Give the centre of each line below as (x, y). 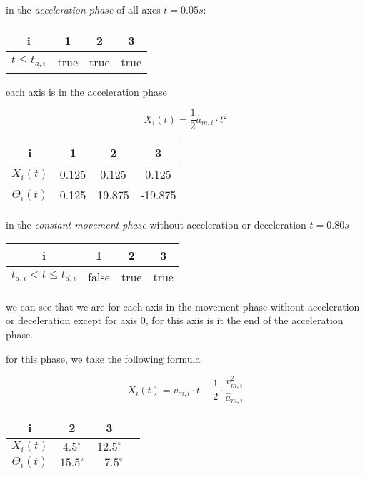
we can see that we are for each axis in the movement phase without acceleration (183, 306)
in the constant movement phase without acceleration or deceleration (156, 225)
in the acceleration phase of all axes (83, 9)
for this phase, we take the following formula (103, 358)
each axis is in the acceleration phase (86, 91)
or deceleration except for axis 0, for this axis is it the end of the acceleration (175, 320)
